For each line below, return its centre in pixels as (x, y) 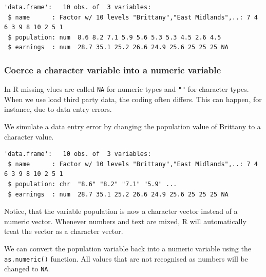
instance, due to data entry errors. (58, 109)
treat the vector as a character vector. (64, 231)
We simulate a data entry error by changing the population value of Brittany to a (132, 126)
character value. (29, 136)
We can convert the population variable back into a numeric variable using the (128, 248)
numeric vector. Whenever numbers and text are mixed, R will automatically (125, 221)
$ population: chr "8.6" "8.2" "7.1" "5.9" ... (92, 184)
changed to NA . (27, 269)
